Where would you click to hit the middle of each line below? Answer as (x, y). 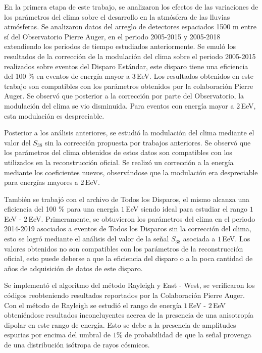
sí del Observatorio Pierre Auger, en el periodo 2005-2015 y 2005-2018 (112, 36)
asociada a (199, 239)
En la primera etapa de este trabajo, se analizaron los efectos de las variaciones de (131, 7)
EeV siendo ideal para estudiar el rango (187, 209)
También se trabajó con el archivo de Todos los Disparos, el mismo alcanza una (127, 199)
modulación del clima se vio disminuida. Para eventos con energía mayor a (119, 105)
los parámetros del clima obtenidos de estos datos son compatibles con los (118, 152)
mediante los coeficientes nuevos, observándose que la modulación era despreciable (131, 172)
